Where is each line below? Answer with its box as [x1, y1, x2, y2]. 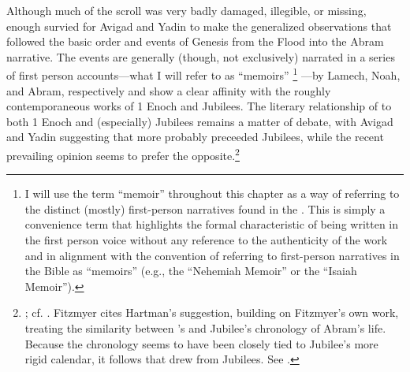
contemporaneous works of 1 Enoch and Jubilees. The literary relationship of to [6, 98, 392, 114]
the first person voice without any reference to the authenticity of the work [24, 232, 388, 248]
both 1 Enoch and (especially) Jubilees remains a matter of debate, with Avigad [6, 113, 393, 129]
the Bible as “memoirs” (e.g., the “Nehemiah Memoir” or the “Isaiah [24, 262, 357, 279]
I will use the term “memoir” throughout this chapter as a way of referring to [24, 185, 400, 202]
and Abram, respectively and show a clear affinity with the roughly [6, 82, 331, 99]
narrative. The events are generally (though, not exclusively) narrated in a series [6, 48, 395, 65]
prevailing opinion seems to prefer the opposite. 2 [6, 145, 240, 163]
